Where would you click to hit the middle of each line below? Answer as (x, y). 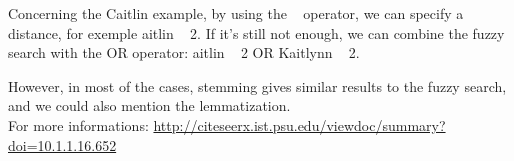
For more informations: (78, 124)
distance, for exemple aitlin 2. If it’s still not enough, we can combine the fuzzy (256, 32)
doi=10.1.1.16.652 (62, 144)
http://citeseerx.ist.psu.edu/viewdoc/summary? (299, 124)
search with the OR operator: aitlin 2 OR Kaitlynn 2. (184, 52)
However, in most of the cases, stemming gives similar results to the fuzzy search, (257, 85)
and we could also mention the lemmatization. (149, 105)
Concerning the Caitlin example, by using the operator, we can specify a (236, 13)
